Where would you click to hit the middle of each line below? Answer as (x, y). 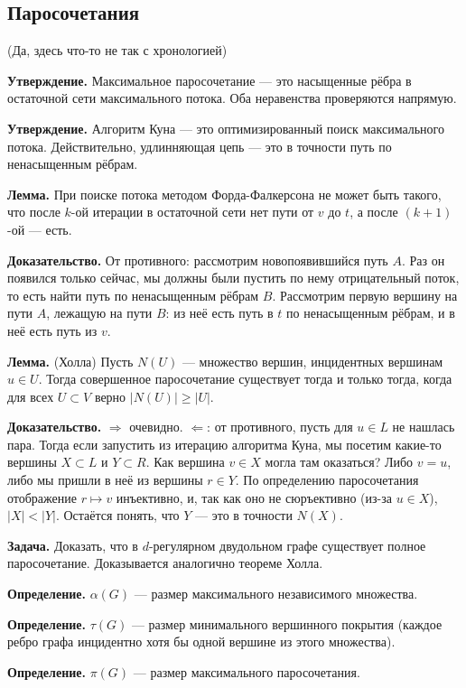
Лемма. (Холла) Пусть (70, 361)
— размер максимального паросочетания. (247, 671)
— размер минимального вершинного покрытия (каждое (287, 623)
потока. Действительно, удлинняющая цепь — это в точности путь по (200, 146)
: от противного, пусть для (280, 427)
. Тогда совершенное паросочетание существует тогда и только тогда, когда (245, 379)
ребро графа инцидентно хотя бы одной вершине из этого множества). (201, 642)
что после (34, 212)
